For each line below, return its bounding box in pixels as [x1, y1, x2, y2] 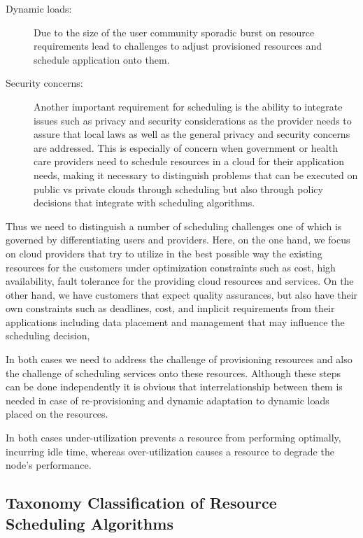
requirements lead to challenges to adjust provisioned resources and [34, 38, 322, 53]
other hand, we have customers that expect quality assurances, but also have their [6, 287, 358, 302]
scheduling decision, [6, 328, 90, 343]
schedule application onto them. [34, 52, 170, 66]
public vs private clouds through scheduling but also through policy [34, 181, 323, 196]
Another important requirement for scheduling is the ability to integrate [34, 99, 343, 113]
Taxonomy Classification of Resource [6, 492, 277, 514]
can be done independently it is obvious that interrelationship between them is [6, 379, 343, 394]
